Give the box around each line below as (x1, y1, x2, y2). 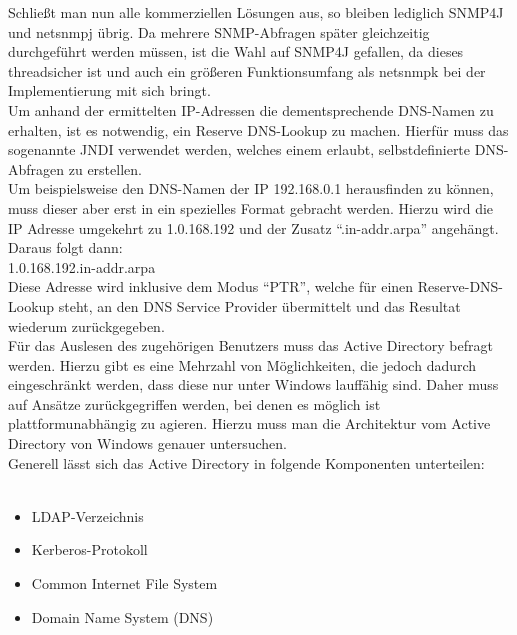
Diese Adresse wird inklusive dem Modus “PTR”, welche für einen (8, 276, 414, 297)
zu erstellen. (68, 158, 142, 179)
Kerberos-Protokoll (31, 539, 148, 560)
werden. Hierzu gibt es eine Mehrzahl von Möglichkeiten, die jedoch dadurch (8, 354, 477, 375)
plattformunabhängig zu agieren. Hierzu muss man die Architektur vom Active (8, 413, 491, 434)
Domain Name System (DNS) (31, 606, 214, 627)
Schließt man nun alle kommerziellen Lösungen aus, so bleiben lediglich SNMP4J (8, 2, 504, 22)
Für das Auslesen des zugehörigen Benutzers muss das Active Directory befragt (8, 335, 493, 356)
